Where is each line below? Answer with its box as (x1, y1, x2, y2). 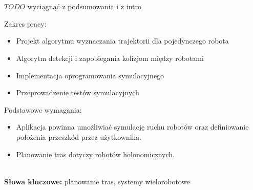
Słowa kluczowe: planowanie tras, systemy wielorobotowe (4, 176, 190, 186)
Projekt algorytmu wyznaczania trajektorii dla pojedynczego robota (16, 35, 229, 46)
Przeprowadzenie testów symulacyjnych (16, 87, 139, 98)
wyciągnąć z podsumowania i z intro (27, 1, 141, 12)
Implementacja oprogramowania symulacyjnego (16, 70, 164, 80)
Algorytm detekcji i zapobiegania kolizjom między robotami (16, 52, 204, 63)
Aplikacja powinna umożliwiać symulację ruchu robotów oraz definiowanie (16, 121, 249, 132)
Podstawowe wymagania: (4, 104, 82, 115)
